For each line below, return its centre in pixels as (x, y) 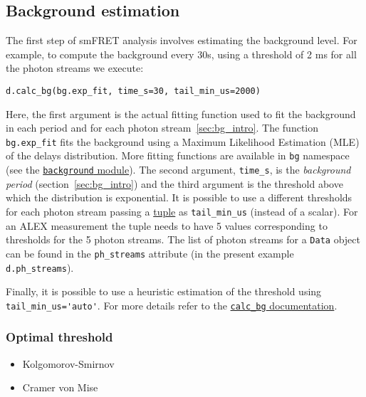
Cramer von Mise (60, 387)
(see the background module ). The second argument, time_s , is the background (178, 170)
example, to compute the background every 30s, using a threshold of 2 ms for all (181, 54)
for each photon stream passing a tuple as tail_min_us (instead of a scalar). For (182, 211)
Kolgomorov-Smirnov (68, 363)
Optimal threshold (59, 337)
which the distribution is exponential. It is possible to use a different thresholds (179, 197)
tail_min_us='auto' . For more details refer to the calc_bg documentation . (172, 305)
